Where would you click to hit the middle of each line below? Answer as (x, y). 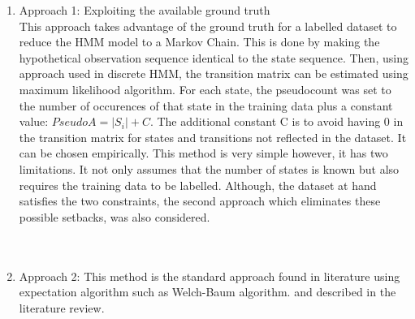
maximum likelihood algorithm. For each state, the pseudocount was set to (205, 89)
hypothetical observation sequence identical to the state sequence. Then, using (214, 57)
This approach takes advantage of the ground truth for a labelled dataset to (208, 26)
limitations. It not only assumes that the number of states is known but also (209, 168)
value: (34, 121)
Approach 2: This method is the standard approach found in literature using (210, 276)
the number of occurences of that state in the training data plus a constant (206, 105)
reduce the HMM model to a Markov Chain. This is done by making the (199, 42)
